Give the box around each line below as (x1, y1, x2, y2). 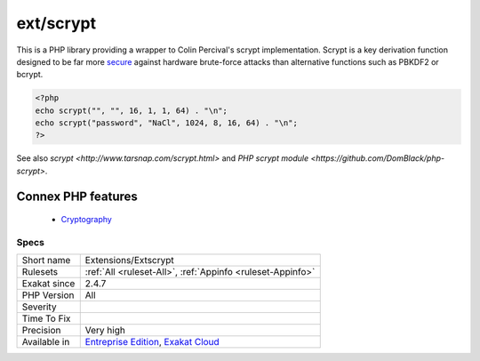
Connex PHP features (16, 189, 138, 204)
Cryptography (60, 214, 113, 225)
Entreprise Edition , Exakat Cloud (84, 336, 220, 349)
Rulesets (21, 266, 58, 278)
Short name (21, 254, 71, 267)
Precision (21, 325, 61, 337)
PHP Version (21, 289, 75, 301)
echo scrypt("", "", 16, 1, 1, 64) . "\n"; (35, 105, 228, 116)
